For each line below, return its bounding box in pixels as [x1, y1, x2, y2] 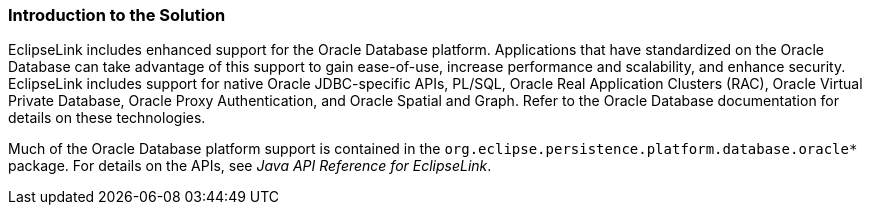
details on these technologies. [8, 109, 206, 127]
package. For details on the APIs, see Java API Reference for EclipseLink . [8, 157, 492, 175]
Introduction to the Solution [8, 5, 226, 25]
